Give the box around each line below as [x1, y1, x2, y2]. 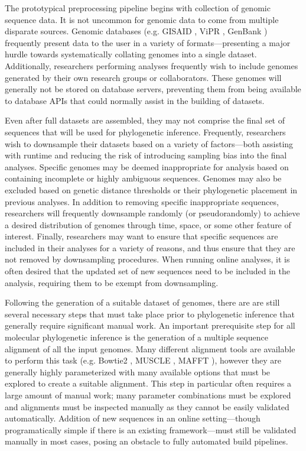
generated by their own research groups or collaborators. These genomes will [5, 71, 282, 83]
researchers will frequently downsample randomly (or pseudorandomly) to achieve [5, 207, 300, 219]
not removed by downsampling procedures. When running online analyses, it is [5, 253, 290, 265]
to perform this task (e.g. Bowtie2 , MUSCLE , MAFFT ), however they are [5, 354, 281, 366]
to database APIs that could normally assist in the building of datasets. [5, 94, 265, 106]
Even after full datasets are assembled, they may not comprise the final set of [5, 114, 285, 126]
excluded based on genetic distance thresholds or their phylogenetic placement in [5, 183, 298, 196]
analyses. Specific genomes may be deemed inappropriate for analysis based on [5, 160, 289, 173]
